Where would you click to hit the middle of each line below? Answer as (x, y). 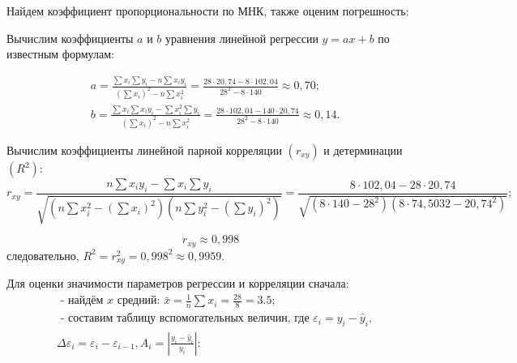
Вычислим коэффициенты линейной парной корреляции (144, 150)
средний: (139, 301)
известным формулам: (60, 54)
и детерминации (363, 150)
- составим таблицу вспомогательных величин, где (185, 319)
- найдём (82, 301)
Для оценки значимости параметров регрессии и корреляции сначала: (178, 283)
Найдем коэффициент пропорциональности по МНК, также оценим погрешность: (208, 11)
